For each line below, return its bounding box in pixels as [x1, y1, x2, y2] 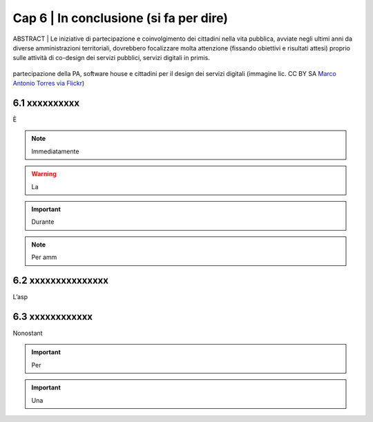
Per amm [31, 253, 57, 262]
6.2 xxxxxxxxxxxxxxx [12, 274, 108, 286]
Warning [31, 170, 57, 178]
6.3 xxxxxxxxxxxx [12, 311, 93, 323]
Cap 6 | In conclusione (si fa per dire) [12, 10, 228, 26]
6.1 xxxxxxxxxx [12, 97, 79, 108]
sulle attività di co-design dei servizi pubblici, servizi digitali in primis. [12, 54, 210, 62]
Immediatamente [31, 147, 79, 155]
